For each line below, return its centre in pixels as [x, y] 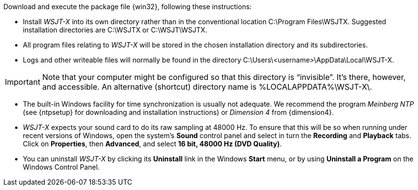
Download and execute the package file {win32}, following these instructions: [128, 7]
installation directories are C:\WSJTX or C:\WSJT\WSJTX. [115, 30]
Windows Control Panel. [61, 167]
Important [23, 82]
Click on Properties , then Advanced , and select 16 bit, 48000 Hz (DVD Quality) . [152, 144]
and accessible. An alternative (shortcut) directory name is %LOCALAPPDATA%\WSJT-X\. [207, 87]
